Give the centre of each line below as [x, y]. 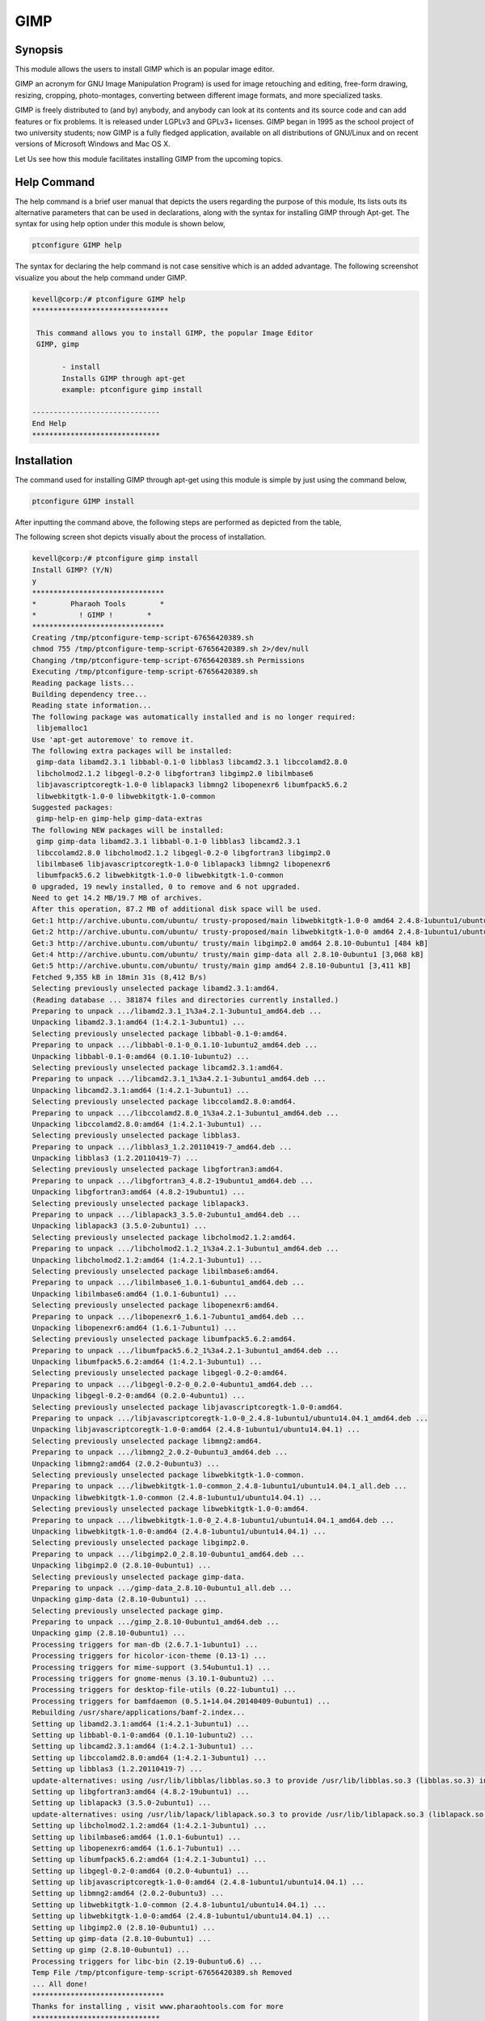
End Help [49, 424]
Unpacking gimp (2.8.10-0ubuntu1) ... [109, 1633]
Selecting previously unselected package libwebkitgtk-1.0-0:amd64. [171, 1509]
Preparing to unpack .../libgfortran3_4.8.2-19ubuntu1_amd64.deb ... [173, 1181]
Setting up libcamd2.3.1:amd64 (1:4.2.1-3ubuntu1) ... [143, 1747]
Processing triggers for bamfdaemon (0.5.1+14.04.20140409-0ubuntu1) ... [181, 1701]
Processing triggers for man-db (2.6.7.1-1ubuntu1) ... [145, 1644]
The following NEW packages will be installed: [128, 830]
